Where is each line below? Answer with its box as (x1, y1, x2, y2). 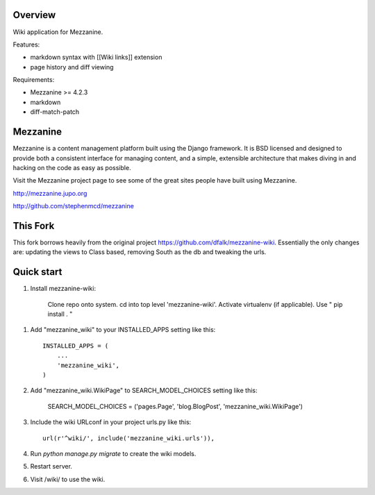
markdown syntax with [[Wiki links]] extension (30, 53, 162, 62)
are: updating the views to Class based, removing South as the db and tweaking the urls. (12, 248, 267, 256)
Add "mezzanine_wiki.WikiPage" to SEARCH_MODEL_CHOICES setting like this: (30, 386, 258, 395)
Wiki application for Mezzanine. (12, 28, 103, 36)
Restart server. (30, 462, 73, 471)
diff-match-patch (30, 108, 80, 116)
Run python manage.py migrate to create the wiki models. (30, 450, 197, 458)
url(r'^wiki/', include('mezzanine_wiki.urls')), (42, 434, 215, 442)
